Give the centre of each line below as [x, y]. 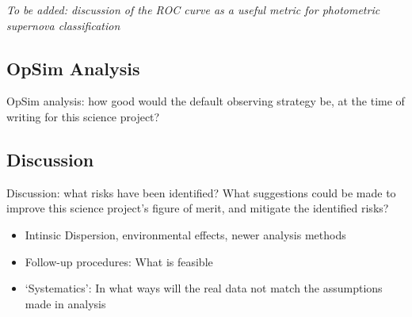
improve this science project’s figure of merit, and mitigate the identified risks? [198, 208]
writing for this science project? [83, 116]
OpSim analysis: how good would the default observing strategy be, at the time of [206, 101]
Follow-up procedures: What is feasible [119, 261]
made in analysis [65, 303]
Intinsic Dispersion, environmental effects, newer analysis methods [185, 234]
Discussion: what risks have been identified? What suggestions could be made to [201, 192]
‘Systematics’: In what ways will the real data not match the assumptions [204, 288]
